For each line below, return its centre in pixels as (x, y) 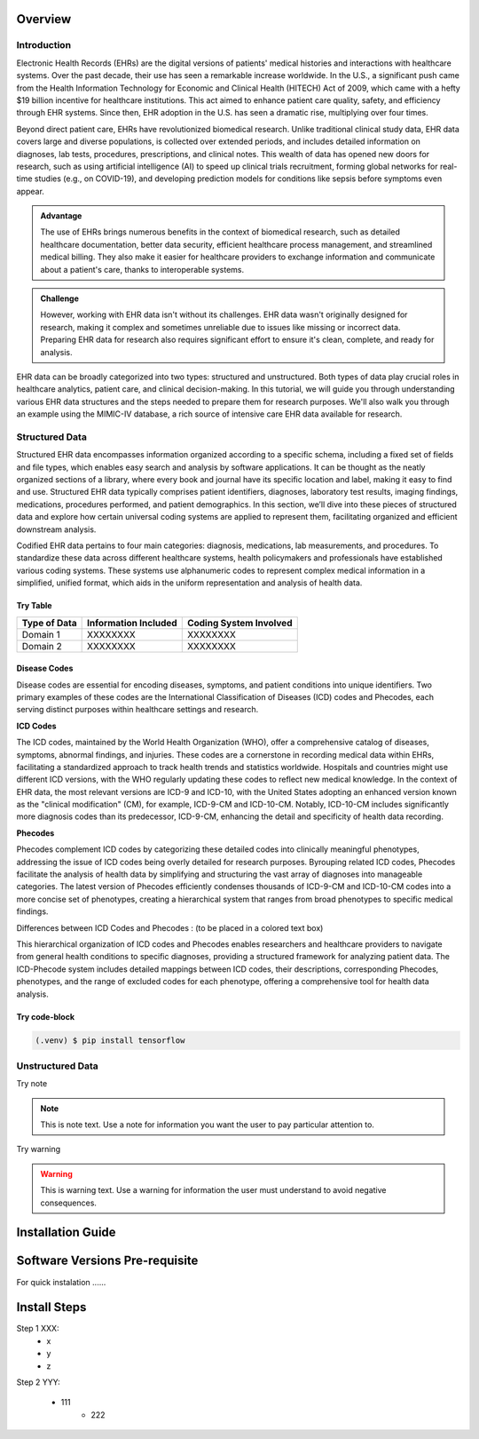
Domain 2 (42, 646)
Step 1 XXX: (38, 1329)
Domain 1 (41, 634)
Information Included (132, 623)
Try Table (34, 606)
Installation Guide (66, 1232)
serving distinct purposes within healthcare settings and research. (137, 710)
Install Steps (51, 1307)
